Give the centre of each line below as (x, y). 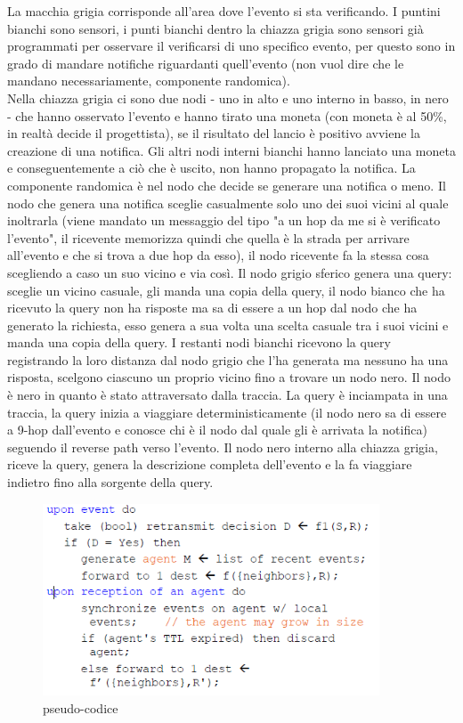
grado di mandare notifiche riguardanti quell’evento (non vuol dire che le (206, 63)
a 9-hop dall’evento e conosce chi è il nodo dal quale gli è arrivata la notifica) (217, 430)
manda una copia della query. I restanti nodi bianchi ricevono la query (199, 342)
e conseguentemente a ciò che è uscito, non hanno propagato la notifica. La (211, 168)
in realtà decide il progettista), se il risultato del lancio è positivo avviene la (214, 133)
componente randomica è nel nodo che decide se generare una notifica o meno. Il (227, 185)
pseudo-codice (81, 707)
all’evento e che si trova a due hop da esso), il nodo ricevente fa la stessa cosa (218, 255)
